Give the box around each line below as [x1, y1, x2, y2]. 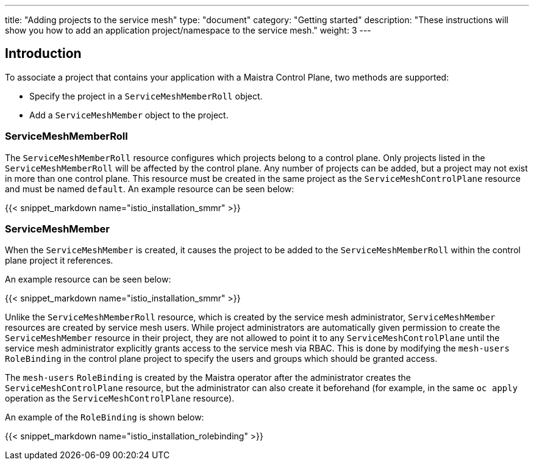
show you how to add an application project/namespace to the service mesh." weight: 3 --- [5, 25, 371, 35]
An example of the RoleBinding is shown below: [5, 412, 204, 423]
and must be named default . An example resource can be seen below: [5, 183, 294, 194]
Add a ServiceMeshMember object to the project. [29, 109, 229, 120]
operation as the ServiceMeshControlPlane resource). [5, 393, 235, 404]
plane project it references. [5, 255, 113, 266]
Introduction [5, 46, 82, 62]
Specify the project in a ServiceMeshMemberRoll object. [29, 90, 263, 101]
